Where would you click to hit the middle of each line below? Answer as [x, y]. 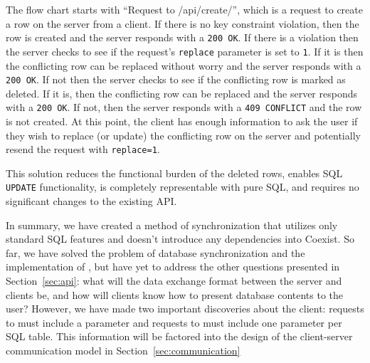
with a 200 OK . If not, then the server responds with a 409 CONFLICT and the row [184, 107]
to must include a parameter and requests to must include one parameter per [174, 322]
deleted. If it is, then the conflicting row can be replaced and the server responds [181, 93]
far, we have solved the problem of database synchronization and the [155, 252]
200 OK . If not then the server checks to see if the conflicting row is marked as [176, 79]
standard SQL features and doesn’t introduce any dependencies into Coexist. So [180, 239]
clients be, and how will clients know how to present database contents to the [175, 294]
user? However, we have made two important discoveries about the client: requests [185, 309]
